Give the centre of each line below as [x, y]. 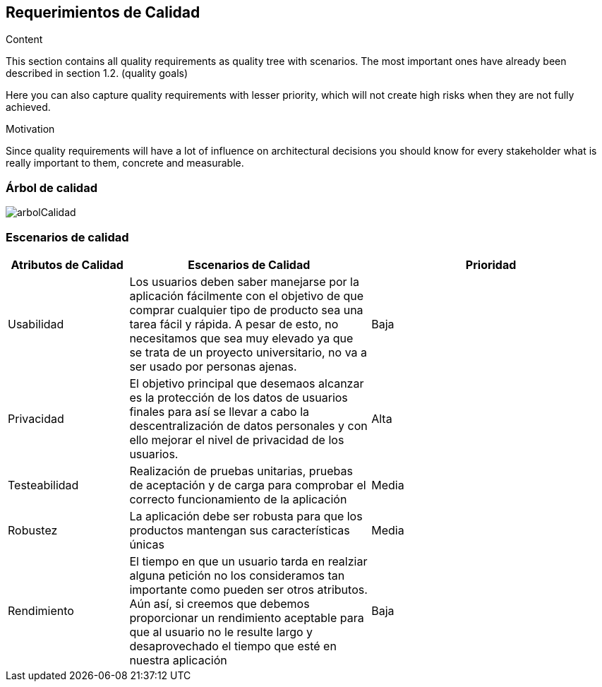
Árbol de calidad [52, 187]
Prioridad [491, 264]
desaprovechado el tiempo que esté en [233, 646]
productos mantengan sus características [240, 530]
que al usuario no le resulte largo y [221, 632]
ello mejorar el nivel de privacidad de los [237, 440]
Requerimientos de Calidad [103, 12]
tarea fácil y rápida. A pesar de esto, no [234, 324]
